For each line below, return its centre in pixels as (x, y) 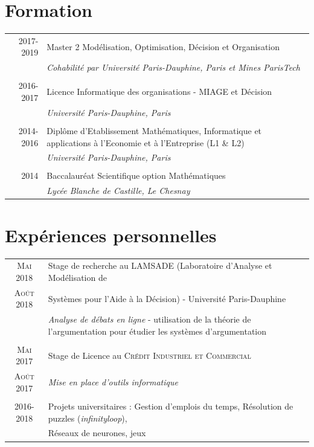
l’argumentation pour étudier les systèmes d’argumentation (157, 331)
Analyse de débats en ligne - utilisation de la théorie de (149, 319)
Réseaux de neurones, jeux (97, 433)
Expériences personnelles (111, 235)
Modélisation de (77, 277)
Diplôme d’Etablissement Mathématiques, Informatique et (154, 130)
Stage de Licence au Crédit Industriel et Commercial (149, 355)
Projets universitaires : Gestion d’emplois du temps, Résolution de (171, 406)
